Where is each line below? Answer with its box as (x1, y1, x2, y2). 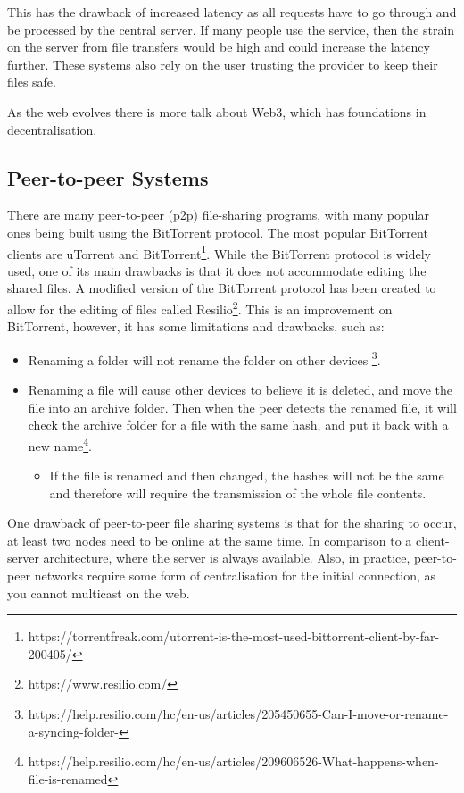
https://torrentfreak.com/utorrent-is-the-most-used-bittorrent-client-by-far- (28, 627, 440, 646)
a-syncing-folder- (28, 722, 120, 740)
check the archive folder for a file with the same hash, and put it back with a (28, 415, 449, 434)
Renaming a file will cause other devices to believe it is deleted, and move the (28, 380, 453, 399)
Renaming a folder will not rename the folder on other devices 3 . (28, 347, 381, 369)
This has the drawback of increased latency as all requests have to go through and (7, 3, 457, 21)
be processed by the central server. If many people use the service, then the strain (7, 20, 455, 38)
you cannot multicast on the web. (7, 583, 190, 602)
